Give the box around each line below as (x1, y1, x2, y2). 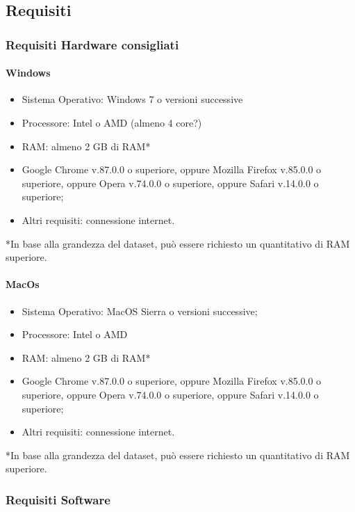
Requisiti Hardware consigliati (6, 35, 179, 53)
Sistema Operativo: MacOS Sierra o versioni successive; (22, 303, 258, 318)
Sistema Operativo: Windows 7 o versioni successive (22, 92, 243, 106)
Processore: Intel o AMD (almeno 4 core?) (22, 115, 202, 130)
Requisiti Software (6, 490, 110, 508)
